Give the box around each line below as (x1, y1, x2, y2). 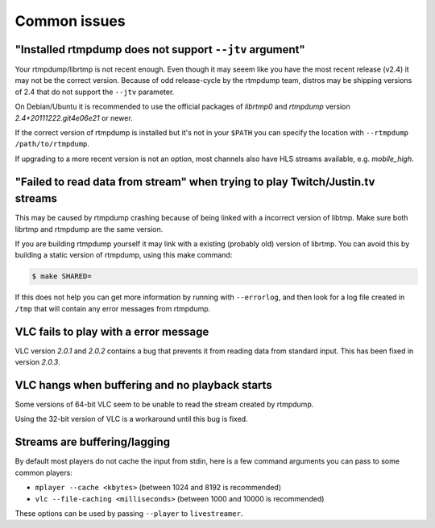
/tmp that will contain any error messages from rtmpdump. (14, 303, 211, 313)
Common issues (14, 12, 126, 30)
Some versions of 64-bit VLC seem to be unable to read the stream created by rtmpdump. (14, 399, 314, 410)
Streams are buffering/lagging (14, 435, 171, 449)
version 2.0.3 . (14, 357, 60, 367)
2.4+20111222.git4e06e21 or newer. (14, 113, 133, 122)
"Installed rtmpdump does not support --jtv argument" (14, 43, 305, 56)
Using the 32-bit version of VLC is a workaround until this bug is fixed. (14, 415, 249, 424)
